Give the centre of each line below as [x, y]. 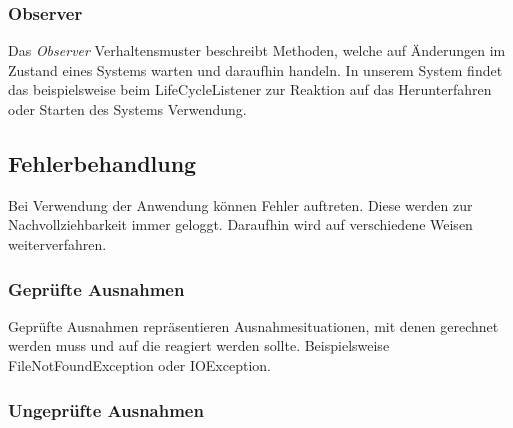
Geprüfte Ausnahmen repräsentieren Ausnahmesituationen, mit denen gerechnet [253, 325]
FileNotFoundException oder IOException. [139, 364]
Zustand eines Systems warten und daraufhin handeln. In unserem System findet [255, 69]
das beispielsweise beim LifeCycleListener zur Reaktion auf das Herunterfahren [250, 89]
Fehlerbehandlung [102, 162]
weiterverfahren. [57, 243]
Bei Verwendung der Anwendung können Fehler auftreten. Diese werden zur [240, 204]
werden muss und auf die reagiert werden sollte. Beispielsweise [199, 345]
